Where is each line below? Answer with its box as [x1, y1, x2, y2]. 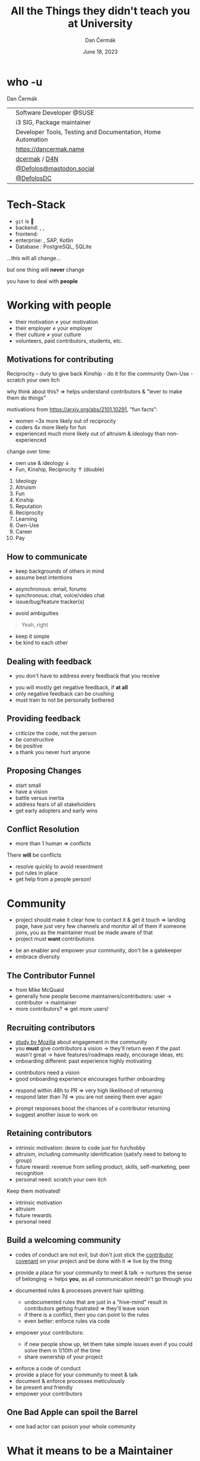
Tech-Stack [7, 198, 66, 211]
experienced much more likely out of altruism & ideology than [15, 430, 166, 438]
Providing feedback [7, 714, 81, 724]
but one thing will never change [7, 266, 85, 273]
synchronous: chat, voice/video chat [15, 592, 105, 599]
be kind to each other [15, 639, 68, 646]
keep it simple [15, 633, 50, 640]
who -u [7, 75, 43, 89]
